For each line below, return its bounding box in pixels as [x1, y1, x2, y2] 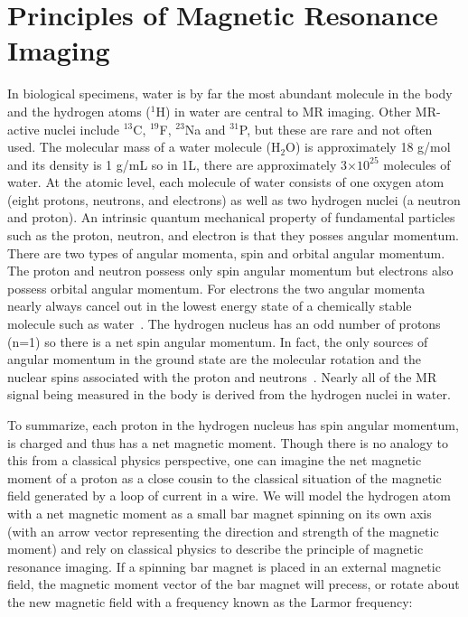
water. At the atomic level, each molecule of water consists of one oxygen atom [7, 173, 445, 192]
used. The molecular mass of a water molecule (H [7, 137, 281, 156]
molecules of [383, 154, 451, 173]
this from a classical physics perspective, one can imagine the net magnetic [7, 451, 422, 470]
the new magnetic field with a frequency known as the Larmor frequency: [7, 592, 413, 611]
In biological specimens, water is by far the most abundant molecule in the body [7, 84, 453, 103]
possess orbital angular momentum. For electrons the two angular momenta [7, 278, 426, 297]
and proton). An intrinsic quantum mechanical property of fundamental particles [7, 208, 455, 227]
